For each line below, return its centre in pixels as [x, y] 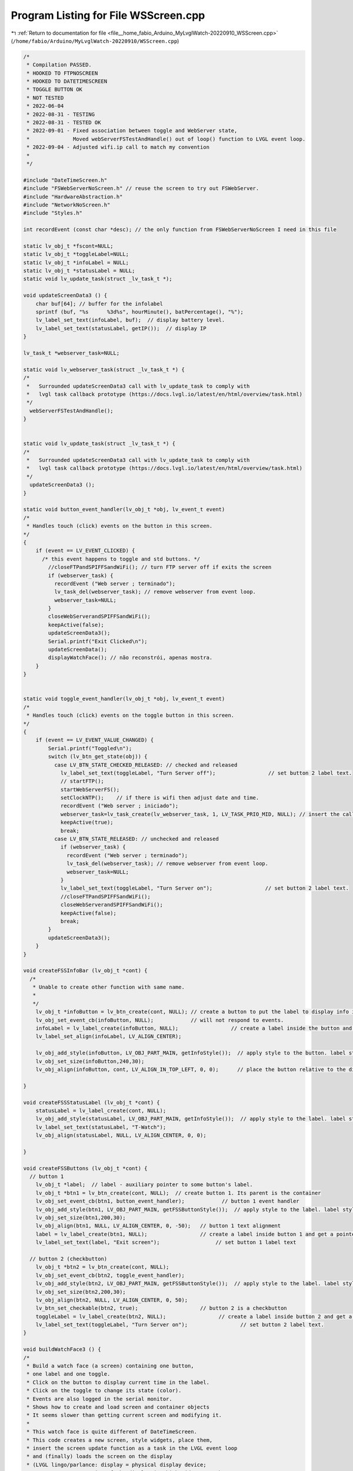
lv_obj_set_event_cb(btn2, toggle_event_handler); [110, 1275]
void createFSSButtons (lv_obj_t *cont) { [85, 1168]
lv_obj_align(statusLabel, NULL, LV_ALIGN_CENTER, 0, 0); [121, 1135]
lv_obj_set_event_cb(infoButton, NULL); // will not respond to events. [160, 1020]
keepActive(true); [87, 823]
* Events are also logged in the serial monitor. [100, 1399]
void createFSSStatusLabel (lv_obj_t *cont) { [91, 1102]
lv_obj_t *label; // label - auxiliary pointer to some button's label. [144, 1185]
